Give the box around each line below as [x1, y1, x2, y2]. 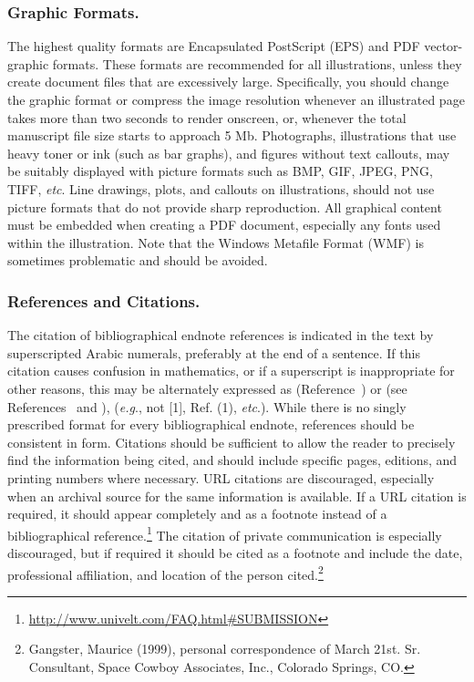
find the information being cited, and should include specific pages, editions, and [7, 450, 458, 470]
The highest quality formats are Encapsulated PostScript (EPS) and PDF [7, 36, 420, 56]
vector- [424, 36, 463, 56]
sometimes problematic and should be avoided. [7, 251, 268, 270]
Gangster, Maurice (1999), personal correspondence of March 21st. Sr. [28, 639, 421, 658]
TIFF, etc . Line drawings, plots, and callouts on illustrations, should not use [7, 179, 435, 198]
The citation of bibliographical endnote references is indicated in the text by [7, 325, 434, 345]
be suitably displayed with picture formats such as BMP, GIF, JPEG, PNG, [7, 161, 433, 181]
